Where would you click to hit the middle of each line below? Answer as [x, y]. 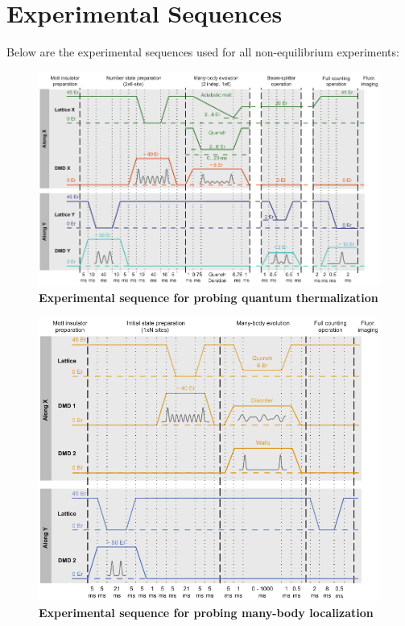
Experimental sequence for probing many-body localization [206, 612]
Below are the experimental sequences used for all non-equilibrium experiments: [203, 52]
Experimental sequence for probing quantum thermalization [209, 297]
